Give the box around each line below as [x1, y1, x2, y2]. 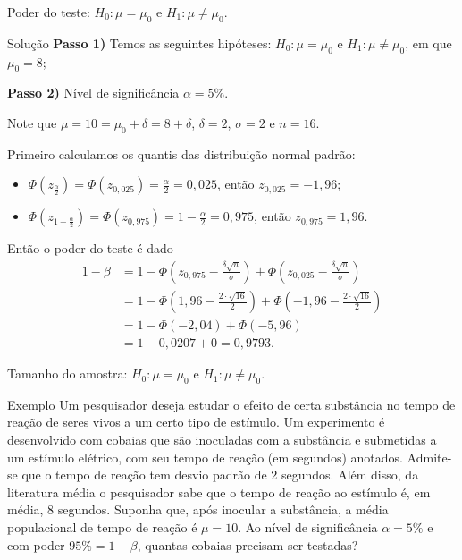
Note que [7, 113, 57, 132]
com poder [7, 535, 65, 554]
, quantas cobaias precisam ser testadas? [137, 535, 358, 554]
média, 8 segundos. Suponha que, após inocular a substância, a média [7, 500, 389, 519]
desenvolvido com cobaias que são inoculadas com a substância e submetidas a [7, 430, 437, 449]
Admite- [407, 447, 452, 466]
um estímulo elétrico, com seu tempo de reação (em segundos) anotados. [7, 447, 403, 466]
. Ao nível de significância [238, 518, 378, 537]
